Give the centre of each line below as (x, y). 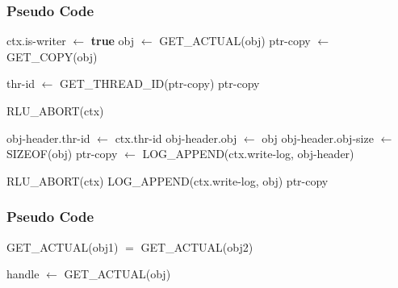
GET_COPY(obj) (52, 56)
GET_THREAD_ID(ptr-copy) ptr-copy (160, 83)
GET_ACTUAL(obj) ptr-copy (235, 41)
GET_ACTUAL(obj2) (197, 246)
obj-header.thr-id (48, 138)
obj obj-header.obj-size (318, 138)
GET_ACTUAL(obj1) (63, 246)
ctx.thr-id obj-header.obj (176, 138)
